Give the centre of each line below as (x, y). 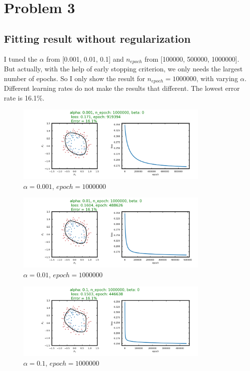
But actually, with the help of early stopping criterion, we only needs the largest (123, 69)
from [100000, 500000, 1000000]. (192, 59)
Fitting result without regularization (97, 38)
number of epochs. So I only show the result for (75, 78)
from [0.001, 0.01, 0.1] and (85, 59)
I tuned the (21, 59)
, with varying (217, 78)
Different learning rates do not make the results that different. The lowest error (122, 88)
